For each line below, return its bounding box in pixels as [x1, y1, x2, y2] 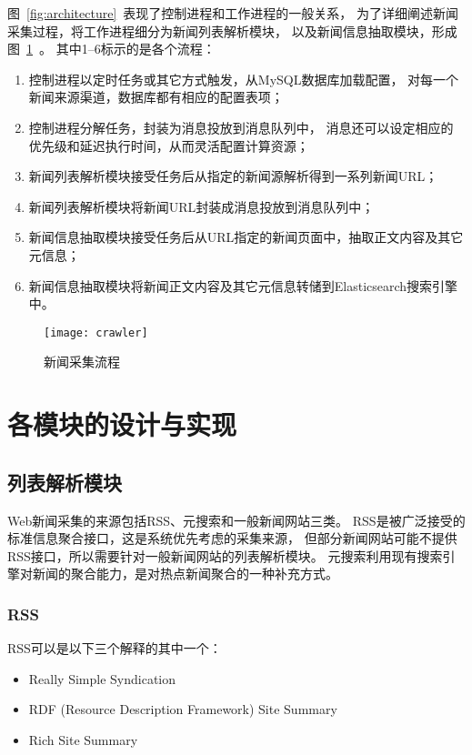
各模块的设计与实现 [7, 406, 237, 443]
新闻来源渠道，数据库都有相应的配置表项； [28, 87, 284, 106]
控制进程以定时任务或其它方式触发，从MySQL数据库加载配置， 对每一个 [28, 69, 459, 88]
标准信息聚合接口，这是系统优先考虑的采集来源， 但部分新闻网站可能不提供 [7, 528, 457, 548]
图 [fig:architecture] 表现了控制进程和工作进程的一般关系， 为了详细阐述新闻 [7, 4, 458, 22]
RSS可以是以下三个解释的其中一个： [7, 639, 222, 658]
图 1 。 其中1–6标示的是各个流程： [7, 39, 216, 58]
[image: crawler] [44, 326, 148, 339]
